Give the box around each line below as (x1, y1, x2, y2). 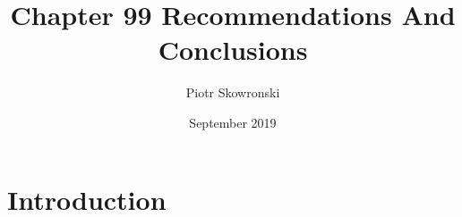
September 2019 (189, 113, 277, 131)
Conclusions (158, 31, 308, 68)
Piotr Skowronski (185, 83, 280, 102)
